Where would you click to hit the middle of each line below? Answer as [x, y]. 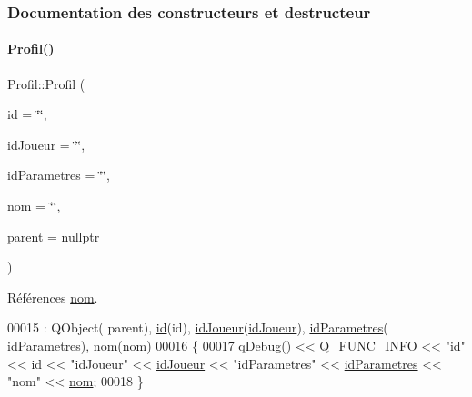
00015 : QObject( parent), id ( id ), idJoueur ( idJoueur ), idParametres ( [198, 328]
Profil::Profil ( [46, 83]
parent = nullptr [54, 236]
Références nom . [53, 297]
